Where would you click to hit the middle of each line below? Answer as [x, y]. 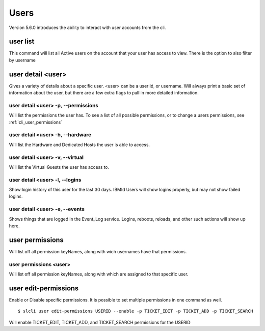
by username [22, 60]
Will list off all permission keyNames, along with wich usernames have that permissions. [98, 251]
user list [22, 42]
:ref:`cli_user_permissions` [36, 122]
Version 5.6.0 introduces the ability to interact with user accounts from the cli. [88, 28]
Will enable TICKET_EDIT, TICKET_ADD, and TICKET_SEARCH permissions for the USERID [100, 322]
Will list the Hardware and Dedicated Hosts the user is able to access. [79, 145]
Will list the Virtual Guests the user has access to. [59, 167]
